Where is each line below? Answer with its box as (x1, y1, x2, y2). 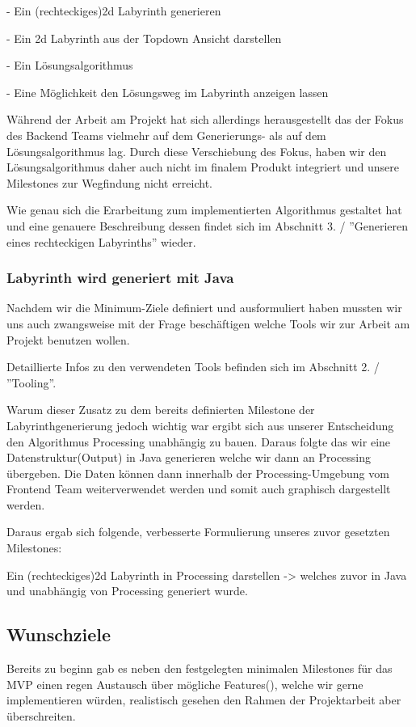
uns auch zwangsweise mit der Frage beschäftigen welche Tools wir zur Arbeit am (6, 315, 410, 332)
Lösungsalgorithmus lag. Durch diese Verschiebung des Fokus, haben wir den (6, 142, 387, 159)
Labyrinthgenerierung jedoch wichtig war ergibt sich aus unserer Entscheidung (6, 416, 394, 433)
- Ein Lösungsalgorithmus (6, 57, 133, 74)
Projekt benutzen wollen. (6, 331, 130, 348)
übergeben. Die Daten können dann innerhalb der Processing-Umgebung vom (6, 464, 389, 481)
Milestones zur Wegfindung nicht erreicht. (6, 174, 213, 191)
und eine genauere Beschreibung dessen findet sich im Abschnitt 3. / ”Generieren (6, 217, 409, 234)
